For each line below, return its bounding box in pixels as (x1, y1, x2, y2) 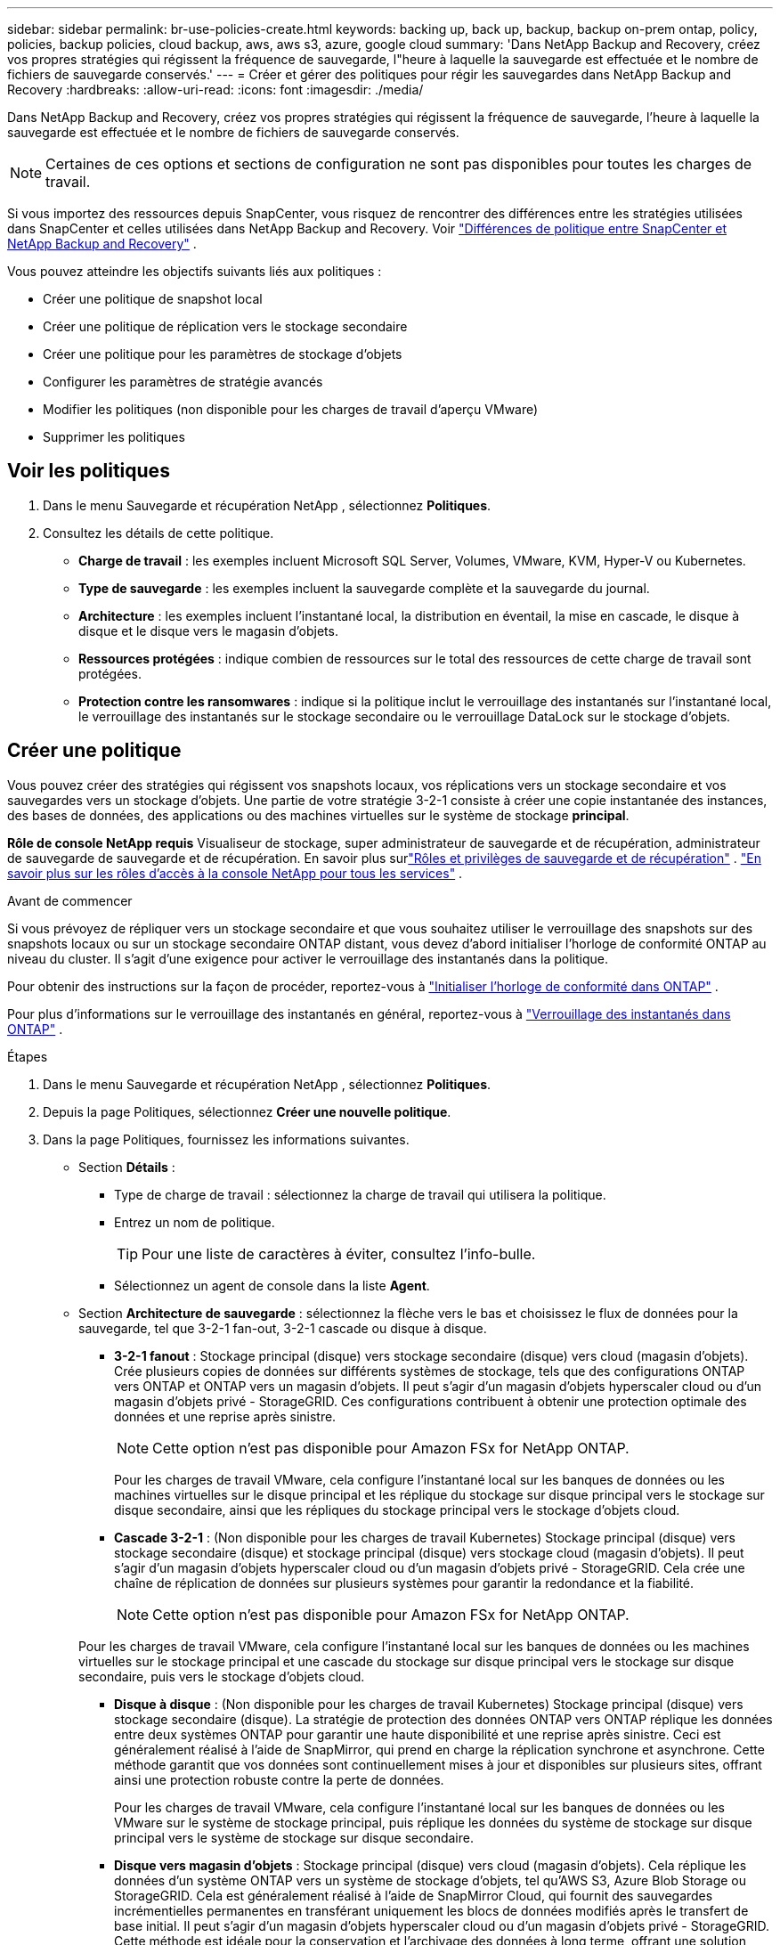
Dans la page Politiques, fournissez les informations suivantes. (43, 1131, 410, 1147)
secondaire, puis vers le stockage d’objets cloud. (78, 1668, 365, 1684)
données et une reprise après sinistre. (114, 1408, 337, 1424)
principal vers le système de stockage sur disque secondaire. (114, 1829, 474, 1845)
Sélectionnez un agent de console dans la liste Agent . (114, 1277, 430, 1293)
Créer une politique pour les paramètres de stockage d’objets (43, 346, 402, 362)
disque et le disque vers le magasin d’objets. (78, 623, 338, 639)
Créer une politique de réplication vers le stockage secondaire (43, 319, 408, 334)
